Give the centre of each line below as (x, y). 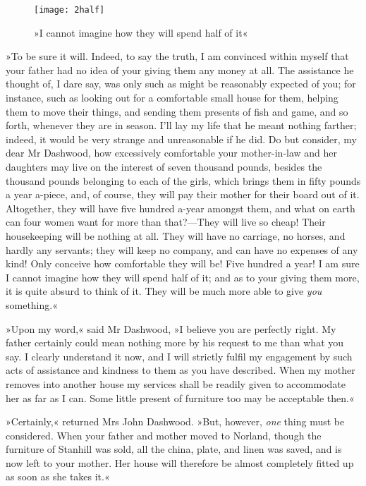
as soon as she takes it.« (58, 476)
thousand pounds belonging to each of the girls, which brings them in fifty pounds (183, 180)
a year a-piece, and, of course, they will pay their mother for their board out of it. (183, 194)
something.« (32, 304)
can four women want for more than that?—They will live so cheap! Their (166, 222)
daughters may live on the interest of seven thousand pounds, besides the (164, 166)
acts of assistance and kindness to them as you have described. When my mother (181, 370)
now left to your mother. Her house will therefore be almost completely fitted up (180, 462)
